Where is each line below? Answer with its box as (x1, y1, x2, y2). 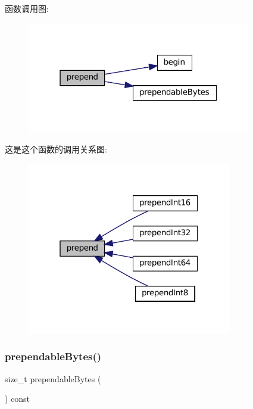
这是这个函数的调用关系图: (5, 143, 107, 155)
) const (5, 392, 30, 405)
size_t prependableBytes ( (5, 372, 101, 385)
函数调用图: (5, 2, 49, 14)
